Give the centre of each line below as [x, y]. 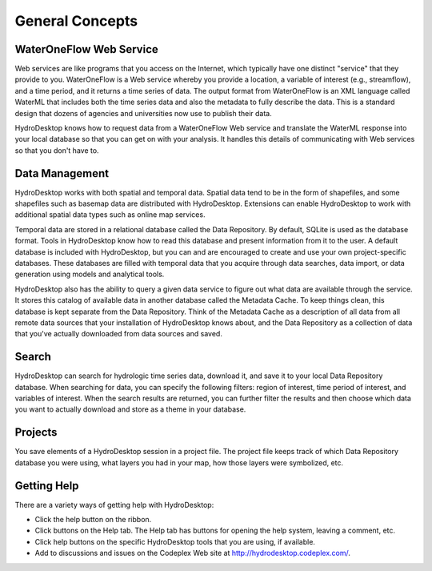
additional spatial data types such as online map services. [110, 215]
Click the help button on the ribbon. [93, 520]
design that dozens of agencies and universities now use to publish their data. [143, 113]
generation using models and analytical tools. [90, 274]
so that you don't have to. [57, 150]
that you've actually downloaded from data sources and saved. [119, 334]
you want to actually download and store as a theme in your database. [130, 409]
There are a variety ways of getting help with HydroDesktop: [114, 505]
